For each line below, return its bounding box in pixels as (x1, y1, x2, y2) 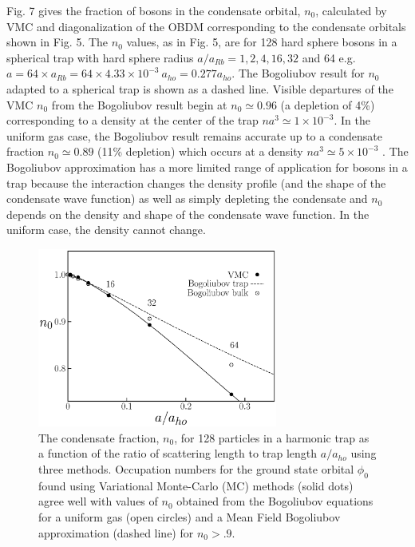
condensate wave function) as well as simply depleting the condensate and (6, 190, 368, 207)
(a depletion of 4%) (280, 96, 375, 113)
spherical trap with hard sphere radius (6, 49, 194, 65)
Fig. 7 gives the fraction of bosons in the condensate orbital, (6, 2, 301, 18)
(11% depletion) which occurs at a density (97, 143, 303, 160)
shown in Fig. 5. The (6, 34, 109, 50)
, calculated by (315, 2, 387, 18)
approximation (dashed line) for (38, 524, 194, 541)
